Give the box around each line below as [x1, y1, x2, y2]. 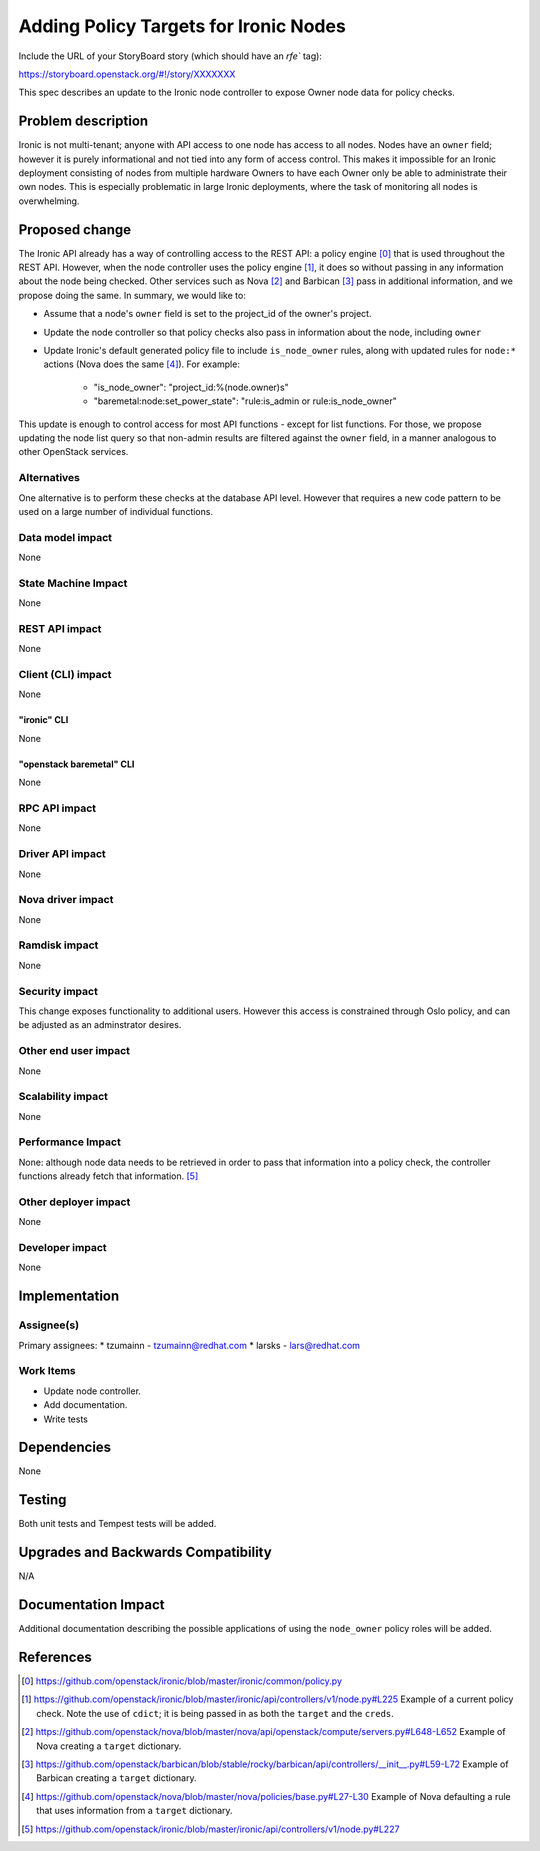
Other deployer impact [18, 1195, 131, 1209]
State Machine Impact [18, 576, 128, 590]
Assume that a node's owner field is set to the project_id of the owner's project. [43, 308, 372, 320]
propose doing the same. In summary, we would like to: [18, 289, 247, 301]
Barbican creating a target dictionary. [36, 1772, 197, 1784]
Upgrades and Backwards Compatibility [18, 1544, 272, 1561]
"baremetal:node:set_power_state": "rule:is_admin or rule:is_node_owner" [93, 395, 397, 407]
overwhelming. [18, 195, 80, 207]
